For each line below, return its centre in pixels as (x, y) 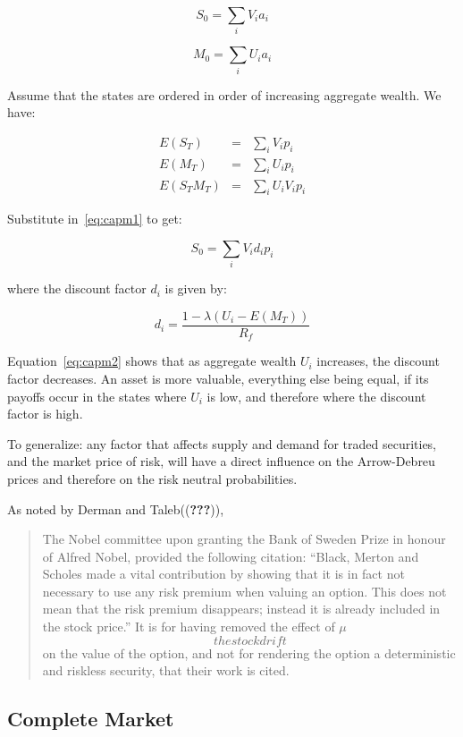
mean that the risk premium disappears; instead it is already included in (241, 609)
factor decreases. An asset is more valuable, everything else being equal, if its (218, 378)
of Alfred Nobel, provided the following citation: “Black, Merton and (231, 556)
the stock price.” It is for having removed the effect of (189, 627)
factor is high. (45, 414)
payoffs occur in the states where (97, 396)
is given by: (196, 288)
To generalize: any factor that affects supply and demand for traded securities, (222, 443)
